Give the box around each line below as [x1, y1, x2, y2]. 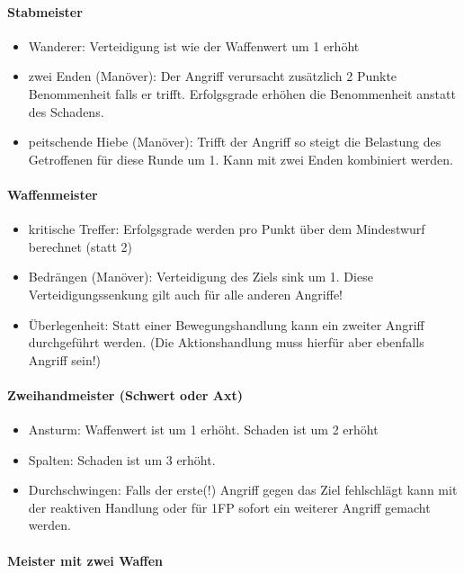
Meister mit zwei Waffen [7, 551, 164, 569]
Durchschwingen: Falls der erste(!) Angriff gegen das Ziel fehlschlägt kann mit [28, 480, 458, 499]
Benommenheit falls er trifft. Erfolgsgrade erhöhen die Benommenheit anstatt [28, 84, 456, 103]
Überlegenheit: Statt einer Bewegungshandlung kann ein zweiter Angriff [28, 315, 424, 334]
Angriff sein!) [28, 350, 102, 369]
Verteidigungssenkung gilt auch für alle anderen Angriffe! [28, 284, 343, 303]
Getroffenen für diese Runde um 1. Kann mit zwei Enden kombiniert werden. [28, 149, 453, 168]
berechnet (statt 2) [28, 237, 133, 255]
